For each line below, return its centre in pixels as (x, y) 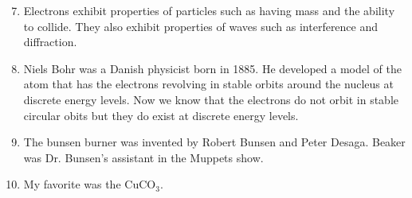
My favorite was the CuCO (90, 184)
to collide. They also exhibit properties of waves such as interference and (201, 26)
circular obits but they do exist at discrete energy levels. (161, 115)
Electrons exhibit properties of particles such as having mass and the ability (209, 10)
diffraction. (50, 42)
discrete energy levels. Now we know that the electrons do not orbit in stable (211, 99)
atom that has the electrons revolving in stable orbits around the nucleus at (208, 84)
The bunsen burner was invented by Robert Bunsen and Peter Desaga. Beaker (214, 142)
